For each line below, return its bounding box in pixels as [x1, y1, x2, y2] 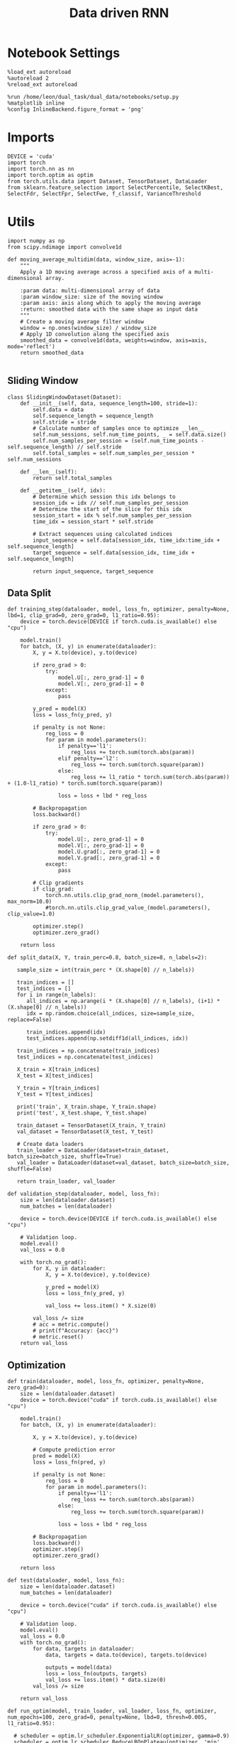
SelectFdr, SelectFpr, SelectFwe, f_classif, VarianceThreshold [7, 190, 201, 197]
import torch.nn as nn [7, 165, 74, 172]
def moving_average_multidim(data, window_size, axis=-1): [7, 256, 186, 263]
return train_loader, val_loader [16, 1178, 116, 1185]
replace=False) [7, 1017, 52, 1024]
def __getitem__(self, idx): [20, 487, 106, 494]
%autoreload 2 [7, 75, 50, 82]
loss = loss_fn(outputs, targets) [45, 1670, 147, 1678]
